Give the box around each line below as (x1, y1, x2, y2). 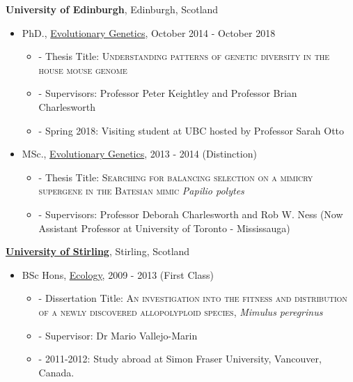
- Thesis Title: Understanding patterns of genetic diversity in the (38, 49, 330, 63)
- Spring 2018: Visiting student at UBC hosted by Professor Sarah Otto (38, 123, 345, 137)
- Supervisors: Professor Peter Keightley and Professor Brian (38, 86, 297, 100)
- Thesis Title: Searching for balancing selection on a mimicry (38, 169, 313, 184)
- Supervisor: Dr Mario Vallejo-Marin (38, 328, 198, 342)
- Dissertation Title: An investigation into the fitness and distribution (38, 291, 347, 305)
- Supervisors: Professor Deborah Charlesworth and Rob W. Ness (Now (38, 206, 343, 221)
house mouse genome (38, 62, 127, 77)
